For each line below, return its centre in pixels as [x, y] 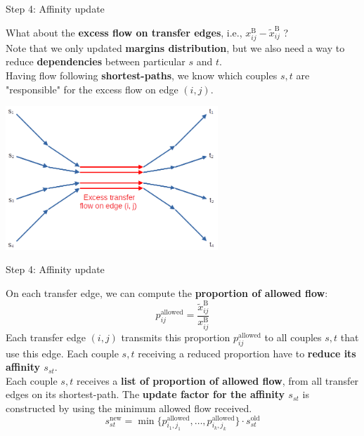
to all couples [293, 337]
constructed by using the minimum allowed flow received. [129, 408]
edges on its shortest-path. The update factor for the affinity [145, 394]
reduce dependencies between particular [96, 61]
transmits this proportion [176, 337]
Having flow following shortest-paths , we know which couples [142, 75]
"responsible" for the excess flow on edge [92, 89]
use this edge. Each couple [62, 353]
